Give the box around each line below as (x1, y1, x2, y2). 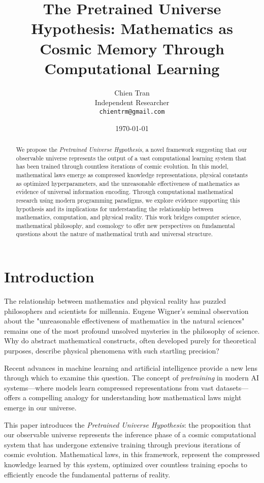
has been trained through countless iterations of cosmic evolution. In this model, (16, 162, 229, 171)
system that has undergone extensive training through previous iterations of (4, 439, 241, 449)
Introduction (4, 266, 94, 287)
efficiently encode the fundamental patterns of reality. (4, 469, 171, 479)
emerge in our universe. (4, 402, 77, 413)
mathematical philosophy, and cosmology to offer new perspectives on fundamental (16, 221, 235, 230)
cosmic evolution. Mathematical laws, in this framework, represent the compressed (4, 449, 260, 460)
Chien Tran (114, 87, 150, 98)
